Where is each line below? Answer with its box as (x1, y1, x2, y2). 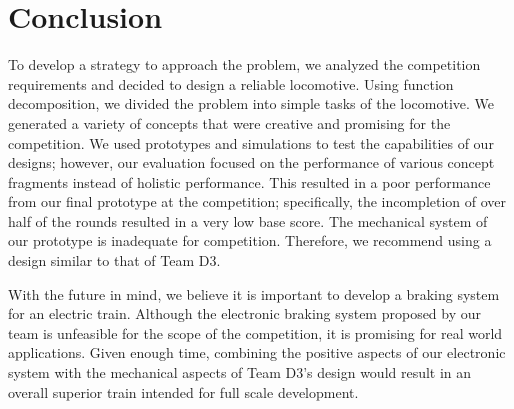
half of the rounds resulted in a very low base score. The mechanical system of (8, 210, 488, 231)
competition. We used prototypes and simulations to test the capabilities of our (8, 132, 494, 153)
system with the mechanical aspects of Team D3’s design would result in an (8, 362, 472, 383)
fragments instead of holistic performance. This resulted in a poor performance (8, 171, 491, 192)
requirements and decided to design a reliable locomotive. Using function (8, 73, 454, 94)
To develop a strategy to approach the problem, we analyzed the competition (8, 54, 481, 75)
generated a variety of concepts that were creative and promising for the (8, 112, 451, 133)
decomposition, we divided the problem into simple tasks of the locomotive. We (8, 93, 495, 114)
